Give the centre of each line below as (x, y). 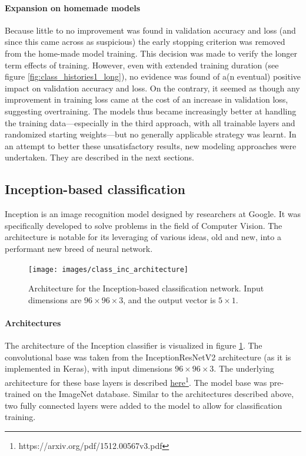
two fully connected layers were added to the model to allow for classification (144, 405)
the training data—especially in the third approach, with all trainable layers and (150, 122)
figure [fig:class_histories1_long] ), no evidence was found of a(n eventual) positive (153, 76)
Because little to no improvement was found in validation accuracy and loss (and (150, 30)
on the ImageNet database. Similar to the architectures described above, (164, 394)
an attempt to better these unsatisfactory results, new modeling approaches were (151, 145)
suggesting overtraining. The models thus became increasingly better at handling (151, 111)
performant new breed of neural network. (79, 248)
